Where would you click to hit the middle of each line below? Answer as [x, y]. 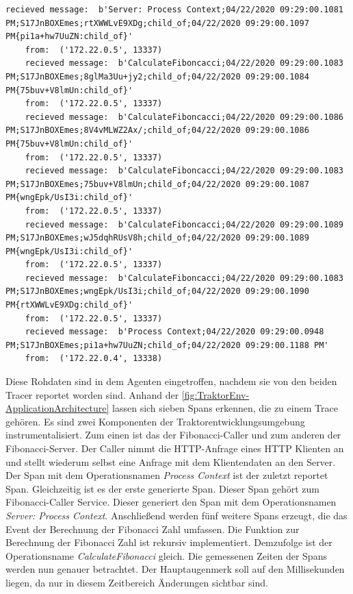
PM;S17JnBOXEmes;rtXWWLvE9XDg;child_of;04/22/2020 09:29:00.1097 [157, 23]
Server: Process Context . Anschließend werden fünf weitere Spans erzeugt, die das [176, 515]
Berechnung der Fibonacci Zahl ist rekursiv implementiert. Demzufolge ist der [169, 542]
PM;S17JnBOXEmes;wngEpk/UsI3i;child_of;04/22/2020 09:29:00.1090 [157, 292]
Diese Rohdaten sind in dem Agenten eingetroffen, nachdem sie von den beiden [171, 381]
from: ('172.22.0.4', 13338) [94, 359]
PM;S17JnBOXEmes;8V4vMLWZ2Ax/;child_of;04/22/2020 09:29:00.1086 [157, 131]
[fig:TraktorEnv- [215, 394]
